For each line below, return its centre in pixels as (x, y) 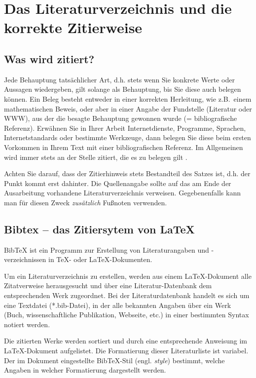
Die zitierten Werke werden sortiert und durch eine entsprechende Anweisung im (126, 341)
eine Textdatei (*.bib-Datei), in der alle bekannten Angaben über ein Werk (118, 305)
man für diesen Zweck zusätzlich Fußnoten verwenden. (86, 202)
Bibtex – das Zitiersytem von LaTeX (99, 229)
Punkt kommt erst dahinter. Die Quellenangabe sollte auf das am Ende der (118, 183)
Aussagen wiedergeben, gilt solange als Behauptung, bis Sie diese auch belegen (123, 89)
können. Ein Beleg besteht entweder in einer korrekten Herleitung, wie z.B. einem (128, 98)
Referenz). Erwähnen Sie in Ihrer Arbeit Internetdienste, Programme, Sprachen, (125, 128)
